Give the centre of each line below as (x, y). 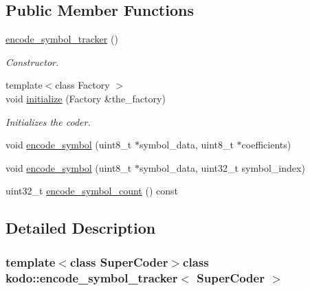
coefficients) (266, 145)
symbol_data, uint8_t (186, 145)
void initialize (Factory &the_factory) (86, 98)
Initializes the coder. (48, 121)
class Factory (82, 85)
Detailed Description (81, 228)
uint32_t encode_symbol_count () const (92, 191)
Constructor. (32, 62)
